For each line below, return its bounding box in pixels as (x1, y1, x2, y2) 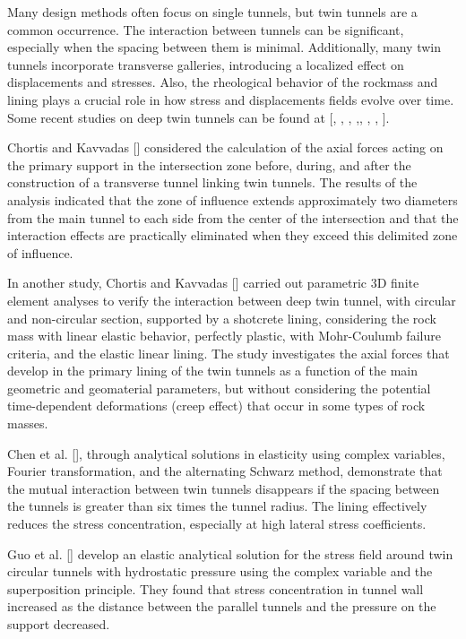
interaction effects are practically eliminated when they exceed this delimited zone (7, 226, 458, 245)
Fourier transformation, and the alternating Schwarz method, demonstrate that (7, 462, 443, 480)
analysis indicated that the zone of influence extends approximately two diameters (7, 190, 458, 209)
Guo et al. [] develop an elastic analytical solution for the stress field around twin (7, 544, 453, 563)
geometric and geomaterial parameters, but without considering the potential (7, 378, 431, 397)
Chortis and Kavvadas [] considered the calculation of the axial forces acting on (7, 138, 444, 157)
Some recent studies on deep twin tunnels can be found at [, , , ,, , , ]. (7, 108, 390, 126)
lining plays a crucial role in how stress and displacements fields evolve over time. (7, 90, 454, 108)
